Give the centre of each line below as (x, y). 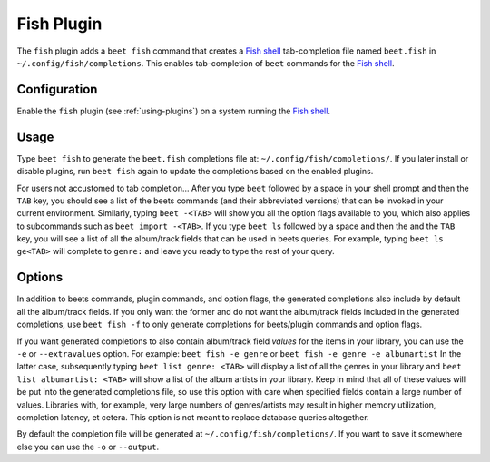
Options (40, 277)
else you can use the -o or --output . (88, 447)
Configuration (57, 89)
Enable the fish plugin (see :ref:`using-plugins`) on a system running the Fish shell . (174, 111)
